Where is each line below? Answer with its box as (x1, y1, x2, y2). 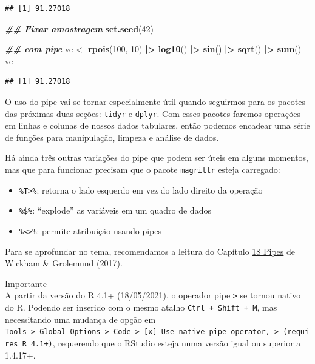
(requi (283, 328, 310, 337)
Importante (5, 277, 47, 289)
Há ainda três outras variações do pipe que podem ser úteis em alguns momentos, (5, 151, 308, 164)
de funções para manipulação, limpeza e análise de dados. (5, 130, 219, 143)
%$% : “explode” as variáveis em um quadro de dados (19, 204, 211, 217)
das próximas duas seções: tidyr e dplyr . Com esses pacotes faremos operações (5, 107, 300, 120)
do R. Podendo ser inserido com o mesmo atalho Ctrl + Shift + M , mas (5, 301, 277, 314)
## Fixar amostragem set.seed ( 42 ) (5, 22, 154, 35)
